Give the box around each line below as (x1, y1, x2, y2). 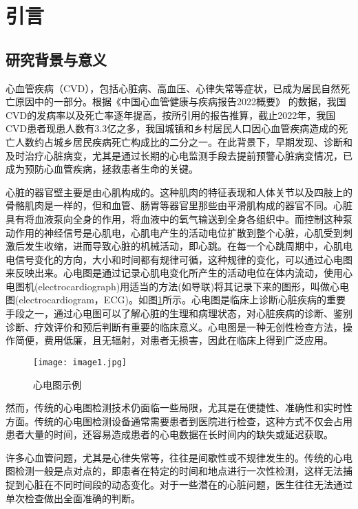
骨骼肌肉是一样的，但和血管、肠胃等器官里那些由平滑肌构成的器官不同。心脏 (6, 198, 352, 213)
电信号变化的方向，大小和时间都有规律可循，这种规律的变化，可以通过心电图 (6, 252, 352, 266)
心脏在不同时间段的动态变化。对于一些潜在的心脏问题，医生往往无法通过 (24, 477, 352, 492)
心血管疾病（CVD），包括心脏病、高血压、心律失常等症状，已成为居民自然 (6, 80, 341, 95)
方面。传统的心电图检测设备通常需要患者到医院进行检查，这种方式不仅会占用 (6, 413, 352, 428)
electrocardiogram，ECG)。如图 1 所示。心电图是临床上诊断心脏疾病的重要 (19, 292, 346, 307)
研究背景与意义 (6, 48, 107, 69)
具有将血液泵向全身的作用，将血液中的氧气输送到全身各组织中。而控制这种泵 (6, 211, 352, 226)
